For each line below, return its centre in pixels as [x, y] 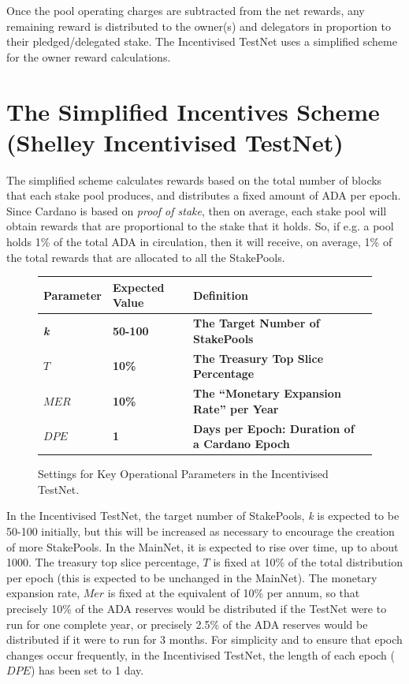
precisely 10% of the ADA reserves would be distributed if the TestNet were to [197, 608]
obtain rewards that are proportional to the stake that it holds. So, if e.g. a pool [200, 226]
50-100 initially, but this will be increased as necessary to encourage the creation [201, 531]
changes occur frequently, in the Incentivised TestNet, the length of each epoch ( [201, 654]
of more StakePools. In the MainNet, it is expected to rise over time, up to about [203, 546]
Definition [221, 295]
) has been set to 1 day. [87, 670]
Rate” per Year [236, 408]
